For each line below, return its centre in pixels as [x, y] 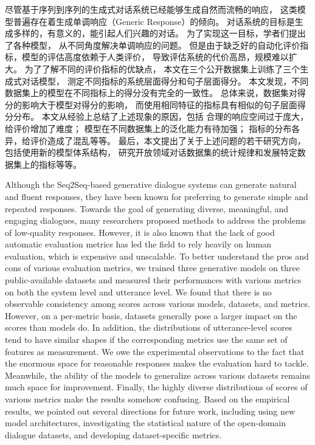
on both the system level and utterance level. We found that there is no [138, 291]
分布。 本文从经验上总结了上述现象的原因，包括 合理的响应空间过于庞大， [161, 116]
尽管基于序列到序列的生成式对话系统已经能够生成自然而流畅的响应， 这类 [151, 9]
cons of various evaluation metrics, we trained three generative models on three [152, 268]
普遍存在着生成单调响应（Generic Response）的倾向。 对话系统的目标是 [154, 21]
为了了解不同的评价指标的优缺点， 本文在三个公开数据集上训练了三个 [162, 68]
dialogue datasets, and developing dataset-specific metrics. [113, 434]
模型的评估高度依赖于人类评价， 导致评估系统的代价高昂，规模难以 [155, 57]
